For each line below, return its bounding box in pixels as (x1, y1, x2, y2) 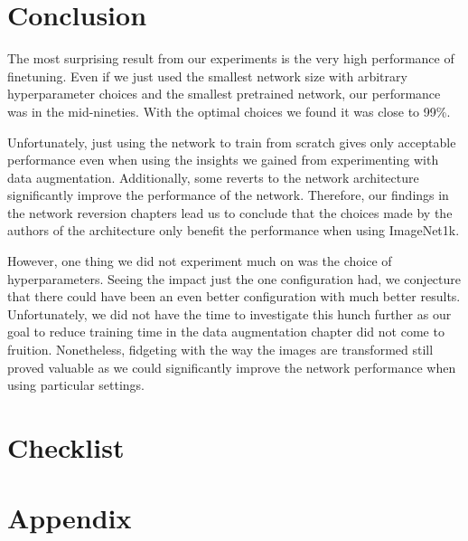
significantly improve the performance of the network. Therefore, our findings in (7, 185, 449, 204)
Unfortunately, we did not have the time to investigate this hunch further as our (7, 304, 452, 323)
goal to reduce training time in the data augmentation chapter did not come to (7, 322, 445, 341)
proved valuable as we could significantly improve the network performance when (7, 357, 456, 376)
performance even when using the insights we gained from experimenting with (7, 150, 439, 169)
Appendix (7, 499, 132, 536)
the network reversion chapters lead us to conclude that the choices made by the (7, 203, 453, 222)
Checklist (7, 429, 125, 465)
